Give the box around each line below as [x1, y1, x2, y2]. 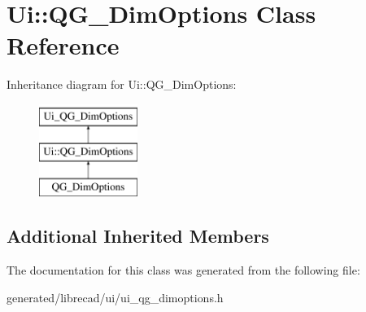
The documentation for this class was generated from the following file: [7, 261, 360, 279]
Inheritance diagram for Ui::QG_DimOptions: [7, 76, 237, 93]
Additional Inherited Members [7, 223, 269, 248]
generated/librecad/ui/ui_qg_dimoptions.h [7, 288, 224, 305]
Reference [7, 29, 120, 62]
